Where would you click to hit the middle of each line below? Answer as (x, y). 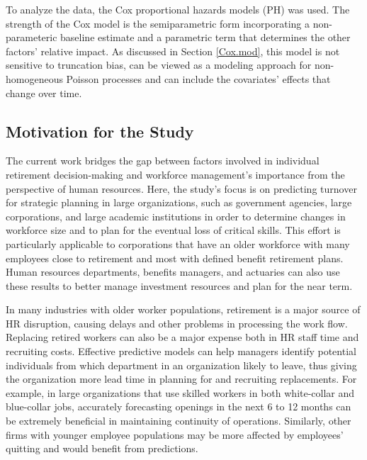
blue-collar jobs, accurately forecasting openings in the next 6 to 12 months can (179, 406)
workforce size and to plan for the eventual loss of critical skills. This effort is (173, 230)
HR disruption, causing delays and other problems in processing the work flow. (177, 323)
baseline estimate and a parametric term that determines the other (205, 37)
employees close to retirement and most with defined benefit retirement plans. (175, 258)
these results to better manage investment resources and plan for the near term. (179, 285)
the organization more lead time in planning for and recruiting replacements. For (181, 379)
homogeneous (34, 78)
